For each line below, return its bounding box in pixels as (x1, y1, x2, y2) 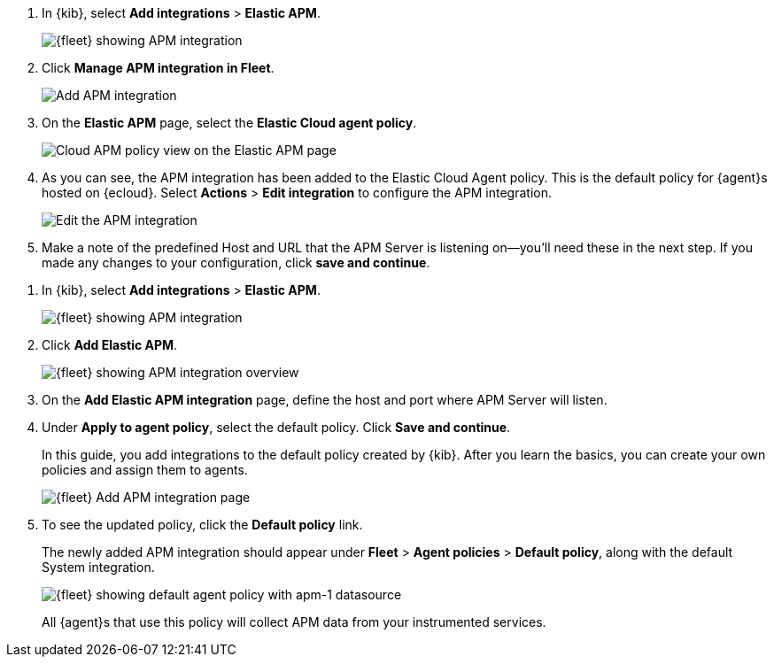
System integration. (42, 560, 155, 575)
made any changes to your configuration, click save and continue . (42, 255, 430, 270)
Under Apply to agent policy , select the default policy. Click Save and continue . (42, 420, 511, 435)
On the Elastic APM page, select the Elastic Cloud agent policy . (42, 115, 417, 130)
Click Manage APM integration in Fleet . (42, 60, 275, 75)
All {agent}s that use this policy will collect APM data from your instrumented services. (42, 614, 546, 629)
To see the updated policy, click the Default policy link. (42, 517, 363, 532)
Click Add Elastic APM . (42, 337, 178, 352)
